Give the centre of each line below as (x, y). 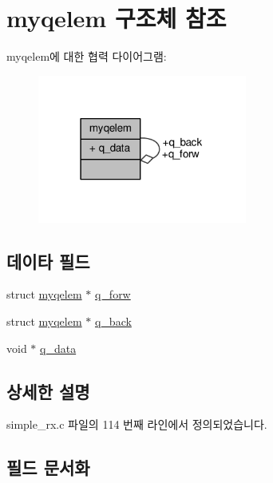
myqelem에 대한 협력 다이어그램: (87, 56)
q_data (58, 348)
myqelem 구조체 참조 (117, 18)
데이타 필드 (48, 261)
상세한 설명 (48, 391)
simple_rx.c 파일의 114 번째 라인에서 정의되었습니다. (137, 424)
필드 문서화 (48, 467)
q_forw (113, 294)
